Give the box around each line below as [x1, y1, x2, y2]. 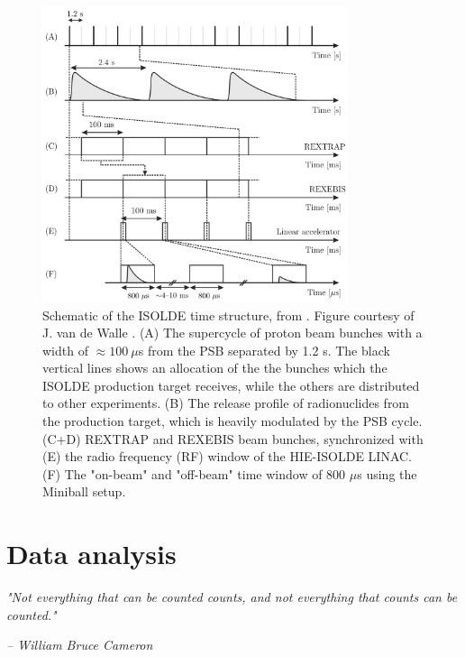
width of [42, 340, 88, 359]
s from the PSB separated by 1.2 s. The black [138, 340, 390, 359]
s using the [357, 464, 417, 483]
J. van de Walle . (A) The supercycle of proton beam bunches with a [42, 323, 423, 342]
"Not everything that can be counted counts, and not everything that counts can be [6, 588, 458, 606]
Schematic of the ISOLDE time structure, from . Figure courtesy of [42, 305, 415, 324]
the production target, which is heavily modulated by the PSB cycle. [42, 412, 423, 430]
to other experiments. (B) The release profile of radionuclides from [42, 393, 410, 412]
